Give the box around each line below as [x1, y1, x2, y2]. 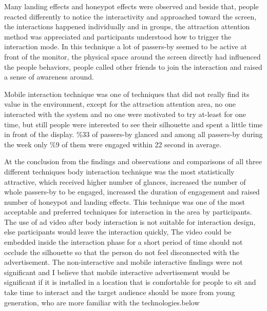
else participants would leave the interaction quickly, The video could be [4, 226, 232, 237]
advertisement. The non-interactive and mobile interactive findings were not [4, 257, 243, 267]
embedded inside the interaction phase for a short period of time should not [4, 237, 243, 247]
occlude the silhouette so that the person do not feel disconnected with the [4, 246, 240, 257]
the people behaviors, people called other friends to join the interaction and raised [4, 61, 262, 72]
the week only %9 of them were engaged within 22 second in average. [4, 139, 222, 149]
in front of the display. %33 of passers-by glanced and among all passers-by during [4, 129, 263, 140]
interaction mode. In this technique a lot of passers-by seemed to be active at [4, 41, 247, 52]
